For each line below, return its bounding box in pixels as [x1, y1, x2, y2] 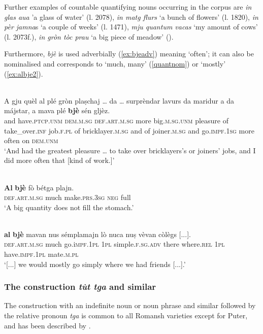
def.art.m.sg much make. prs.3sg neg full [4, 192, 131, 203]
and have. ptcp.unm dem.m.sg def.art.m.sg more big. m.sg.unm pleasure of [4, 115, 229, 125]
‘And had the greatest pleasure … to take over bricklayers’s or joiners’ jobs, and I [4, 145, 256, 155]
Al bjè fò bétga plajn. [4, 182, 74, 192]
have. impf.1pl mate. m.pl [4, 249, 79, 259]
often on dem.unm [4, 135, 58, 146]
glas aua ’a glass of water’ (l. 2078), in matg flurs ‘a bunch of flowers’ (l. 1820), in [4, 11, 258, 22]
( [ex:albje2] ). [4, 68, 43, 79]
